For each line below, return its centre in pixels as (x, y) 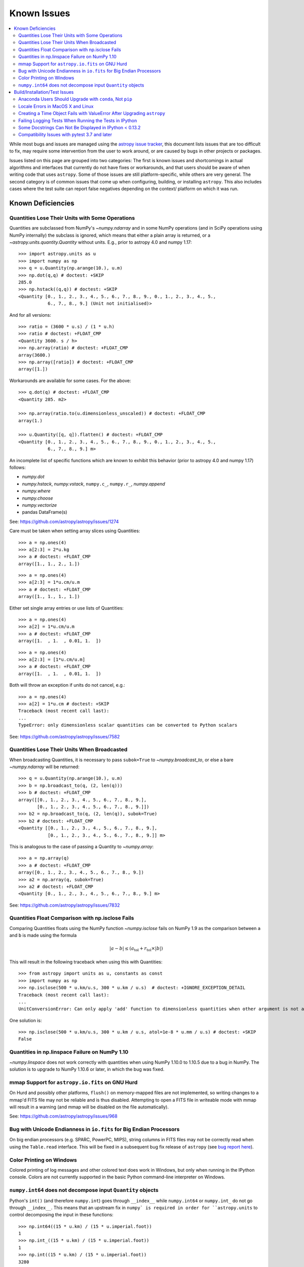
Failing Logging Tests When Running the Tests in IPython (78, 120)
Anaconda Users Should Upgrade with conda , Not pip (75, 99)
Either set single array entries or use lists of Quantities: (67, 608)
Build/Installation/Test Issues (44, 92)
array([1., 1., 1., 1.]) (49, 597)
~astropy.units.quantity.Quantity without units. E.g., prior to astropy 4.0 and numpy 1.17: (101, 242)
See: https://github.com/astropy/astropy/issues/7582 (65, 736)
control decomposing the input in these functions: (61, 1215)
